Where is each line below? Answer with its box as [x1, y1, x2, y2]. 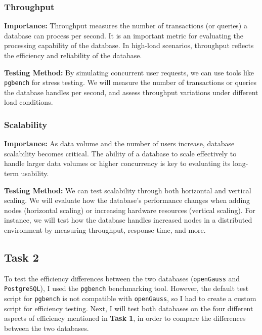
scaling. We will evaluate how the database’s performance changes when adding [4, 195, 250, 205]
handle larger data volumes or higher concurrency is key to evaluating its [4, 158, 231, 169]
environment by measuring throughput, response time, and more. [4, 225, 206, 235]
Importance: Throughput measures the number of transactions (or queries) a [4, 20, 247, 31]
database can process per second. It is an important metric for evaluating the [4, 30, 244, 40]
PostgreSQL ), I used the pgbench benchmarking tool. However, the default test [4, 283, 249, 294]
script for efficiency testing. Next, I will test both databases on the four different [4, 303, 253, 313]
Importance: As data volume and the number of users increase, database [4, 138, 235, 149]
